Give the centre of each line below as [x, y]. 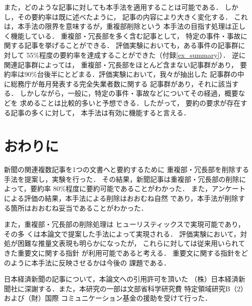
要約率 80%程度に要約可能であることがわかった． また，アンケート [138, 188]
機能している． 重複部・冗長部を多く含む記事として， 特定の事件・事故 [126, 35]
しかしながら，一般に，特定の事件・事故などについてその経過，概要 [129, 93]
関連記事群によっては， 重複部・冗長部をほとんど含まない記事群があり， [121, 64]
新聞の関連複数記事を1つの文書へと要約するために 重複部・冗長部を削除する [126, 169]
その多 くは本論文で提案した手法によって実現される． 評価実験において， [122, 233]
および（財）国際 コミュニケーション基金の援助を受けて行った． [108, 298]
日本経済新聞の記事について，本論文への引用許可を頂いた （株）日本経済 [121, 279]
